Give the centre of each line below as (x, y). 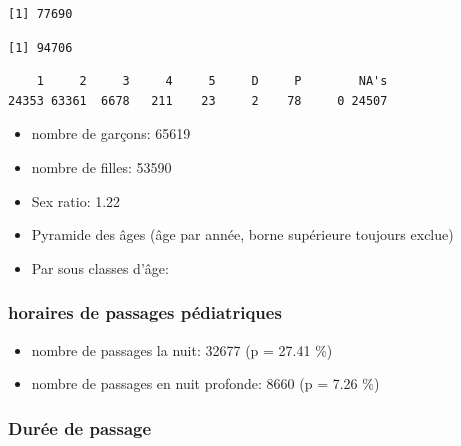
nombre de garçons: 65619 (111, 133)
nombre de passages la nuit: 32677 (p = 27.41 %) (182, 349)
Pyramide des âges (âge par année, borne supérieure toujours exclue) (242, 234)
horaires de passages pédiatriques (145, 312)
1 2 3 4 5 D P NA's (212, 81)
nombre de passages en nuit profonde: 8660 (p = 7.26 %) (205, 383)
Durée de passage (80, 427)
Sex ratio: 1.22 (76, 200)
